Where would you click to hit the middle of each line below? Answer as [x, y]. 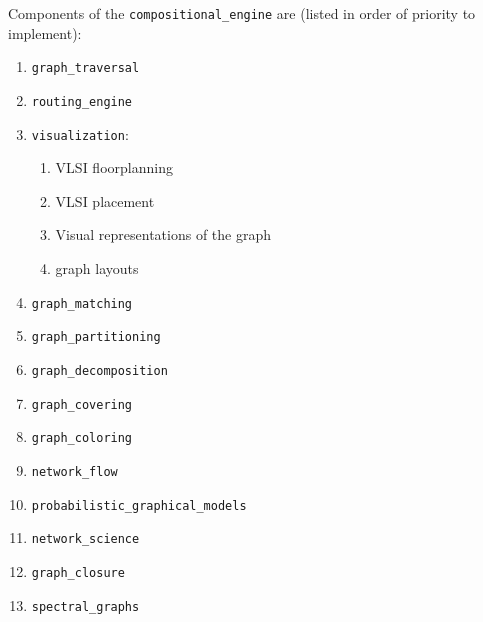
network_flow [74, 471]
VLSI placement [105, 200]
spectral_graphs [85, 606]
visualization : [80, 133]
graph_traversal [85, 68]
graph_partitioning [96, 337]
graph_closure [78, 572]
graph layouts [97, 268]
